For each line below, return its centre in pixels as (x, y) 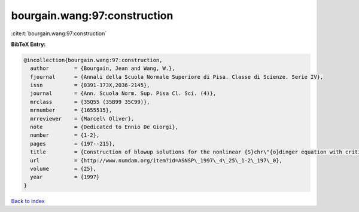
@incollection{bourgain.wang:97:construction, (93, 60)
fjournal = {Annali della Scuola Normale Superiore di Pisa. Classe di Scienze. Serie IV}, (177, 77)
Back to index (28, 201)
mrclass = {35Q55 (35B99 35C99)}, (90, 102)
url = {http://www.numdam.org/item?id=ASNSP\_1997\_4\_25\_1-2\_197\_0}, (156, 160)
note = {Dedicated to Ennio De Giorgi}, (104, 127)
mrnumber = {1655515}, (71, 110)
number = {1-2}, (65, 135)
